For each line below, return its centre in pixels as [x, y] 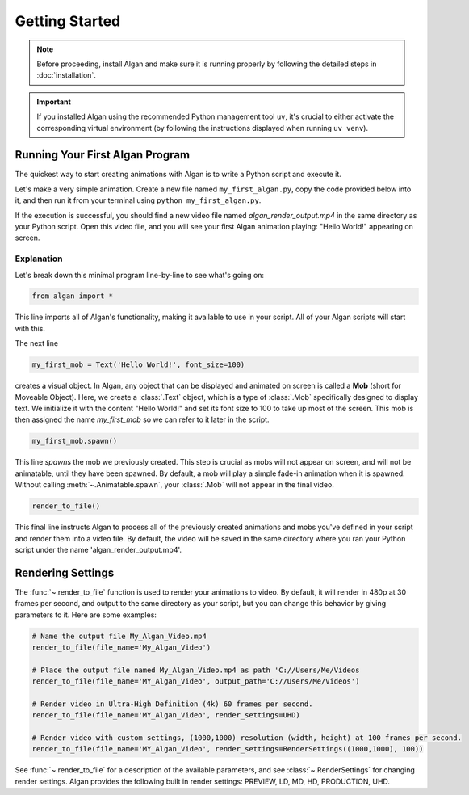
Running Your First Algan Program [102, 155]
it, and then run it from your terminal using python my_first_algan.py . [138, 200]
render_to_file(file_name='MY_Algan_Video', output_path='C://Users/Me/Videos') [196, 681]
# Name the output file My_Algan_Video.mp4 [119, 636]
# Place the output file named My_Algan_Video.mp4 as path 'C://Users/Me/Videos [196, 670]
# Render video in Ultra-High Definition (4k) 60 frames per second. [172, 704]
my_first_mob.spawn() [75, 441]
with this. [30, 328]
